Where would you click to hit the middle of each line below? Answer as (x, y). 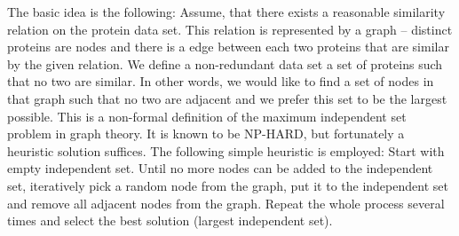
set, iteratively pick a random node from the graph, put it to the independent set (228, 185)
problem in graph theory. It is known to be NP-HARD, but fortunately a (206, 134)
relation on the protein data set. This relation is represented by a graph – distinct (230, 29)
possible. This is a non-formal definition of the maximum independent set (207, 116)
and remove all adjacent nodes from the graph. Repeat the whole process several (226, 203)
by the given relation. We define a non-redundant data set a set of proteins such (225, 63)
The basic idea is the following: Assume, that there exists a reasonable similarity (226, 12)
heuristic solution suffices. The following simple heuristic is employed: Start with (226, 150)
